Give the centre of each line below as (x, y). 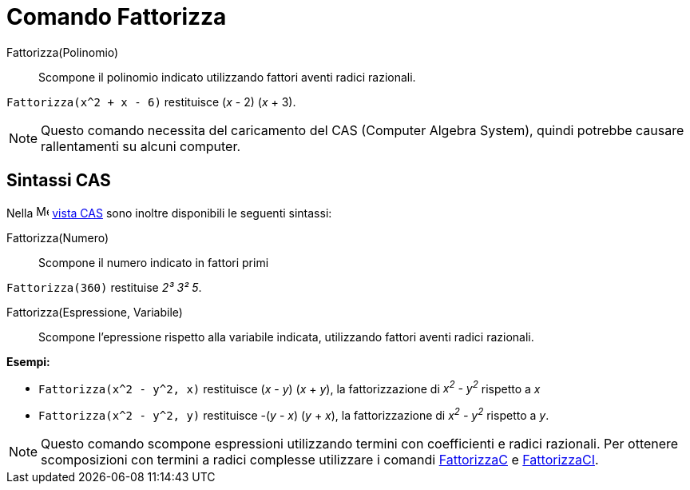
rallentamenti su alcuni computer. (141, 146)
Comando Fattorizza (117, 17)
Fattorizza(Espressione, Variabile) (95, 312)
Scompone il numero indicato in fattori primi (154, 262)
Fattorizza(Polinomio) (63, 52)
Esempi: (28, 361)
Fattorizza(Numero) (58, 237)
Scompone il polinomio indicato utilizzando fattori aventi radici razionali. (227, 77)
